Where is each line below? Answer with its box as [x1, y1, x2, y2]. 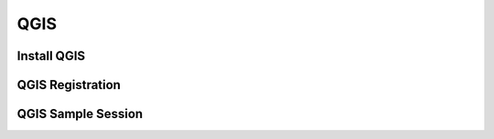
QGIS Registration [16, 77, 121, 93]
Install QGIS [16, 48, 86, 64]
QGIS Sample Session [16, 106, 144, 122]
